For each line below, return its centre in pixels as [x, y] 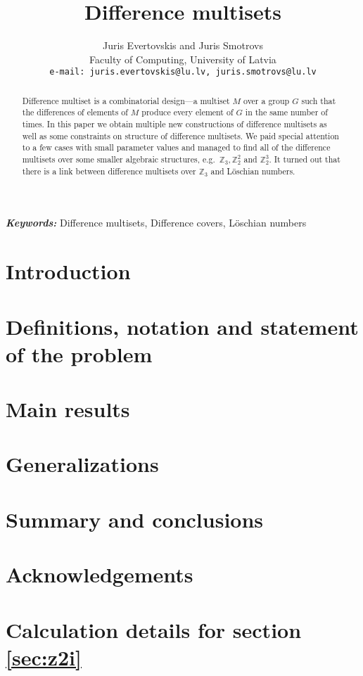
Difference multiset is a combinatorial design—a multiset [126, 100]
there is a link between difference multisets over [109, 171]
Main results [68, 409]
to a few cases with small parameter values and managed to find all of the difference [176, 147]
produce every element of [187, 112]
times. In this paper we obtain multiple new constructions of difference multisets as [174, 124]
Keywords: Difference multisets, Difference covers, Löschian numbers [156, 223]
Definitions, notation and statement [182, 326]
